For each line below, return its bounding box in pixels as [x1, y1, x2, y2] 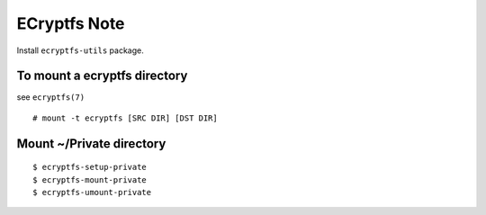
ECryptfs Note [16, 13, 125, 33]
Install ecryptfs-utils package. [16, 45, 144, 56]
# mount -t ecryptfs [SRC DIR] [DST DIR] [32, 112, 218, 123]
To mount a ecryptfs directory [16, 68, 188, 84]
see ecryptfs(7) [16, 92, 85, 103]
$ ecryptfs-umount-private [32, 187, 152, 198]
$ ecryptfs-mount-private [32, 175, 148, 184]
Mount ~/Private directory [16, 136, 166, 151]
